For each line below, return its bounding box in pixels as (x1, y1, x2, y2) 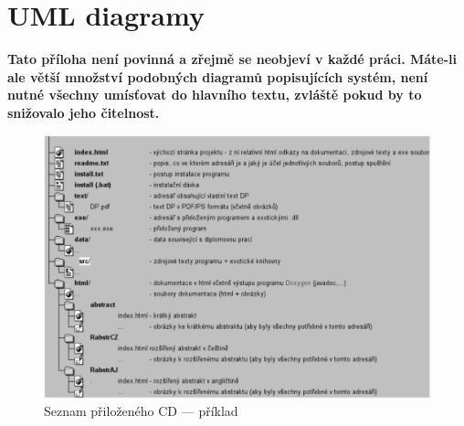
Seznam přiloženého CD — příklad (44, 401, 238, 421)
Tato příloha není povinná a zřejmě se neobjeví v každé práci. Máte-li (7, 49, 458, 69)
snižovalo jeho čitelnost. (7, 102, 160, 122)
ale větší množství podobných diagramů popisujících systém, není (7, 67, 428, 86)
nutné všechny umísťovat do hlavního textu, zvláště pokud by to (7, 85, 422, 104)
